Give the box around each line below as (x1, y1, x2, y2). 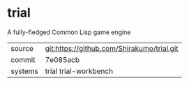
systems (10, 66, 38, 76)
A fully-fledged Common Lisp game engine (7, 28, 131, 36)
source (10, 43, 33, 53)
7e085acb (45, 54, 80, 64)
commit (10, 54, 36, 64)
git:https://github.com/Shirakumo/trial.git (45, 43, 179, 53)
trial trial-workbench (45, 66, 114, 76)
